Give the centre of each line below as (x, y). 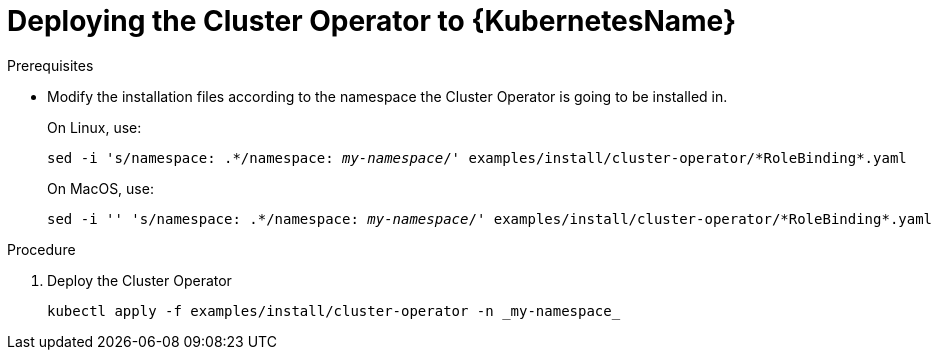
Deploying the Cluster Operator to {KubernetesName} (372, 21)
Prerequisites (50, 65)
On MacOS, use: (100, 188)
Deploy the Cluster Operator (139, 280)
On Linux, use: (94, 127)
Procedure (41, 249)
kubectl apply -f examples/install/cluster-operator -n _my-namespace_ (334, 310)
